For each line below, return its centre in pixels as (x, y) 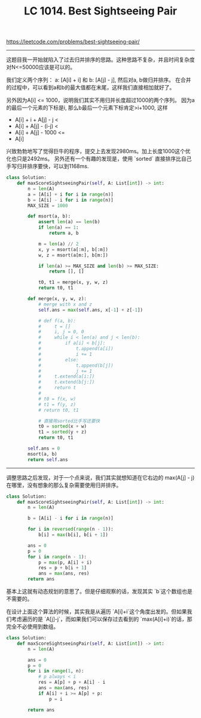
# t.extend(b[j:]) (66, 382)
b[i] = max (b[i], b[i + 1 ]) (73, 535)
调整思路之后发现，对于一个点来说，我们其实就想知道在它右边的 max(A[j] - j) (100, 477)
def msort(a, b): (49, 216)
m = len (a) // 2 (58, 244)
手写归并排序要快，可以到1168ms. (48, 166)
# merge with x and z (65, 304)
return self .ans (48, 460)
